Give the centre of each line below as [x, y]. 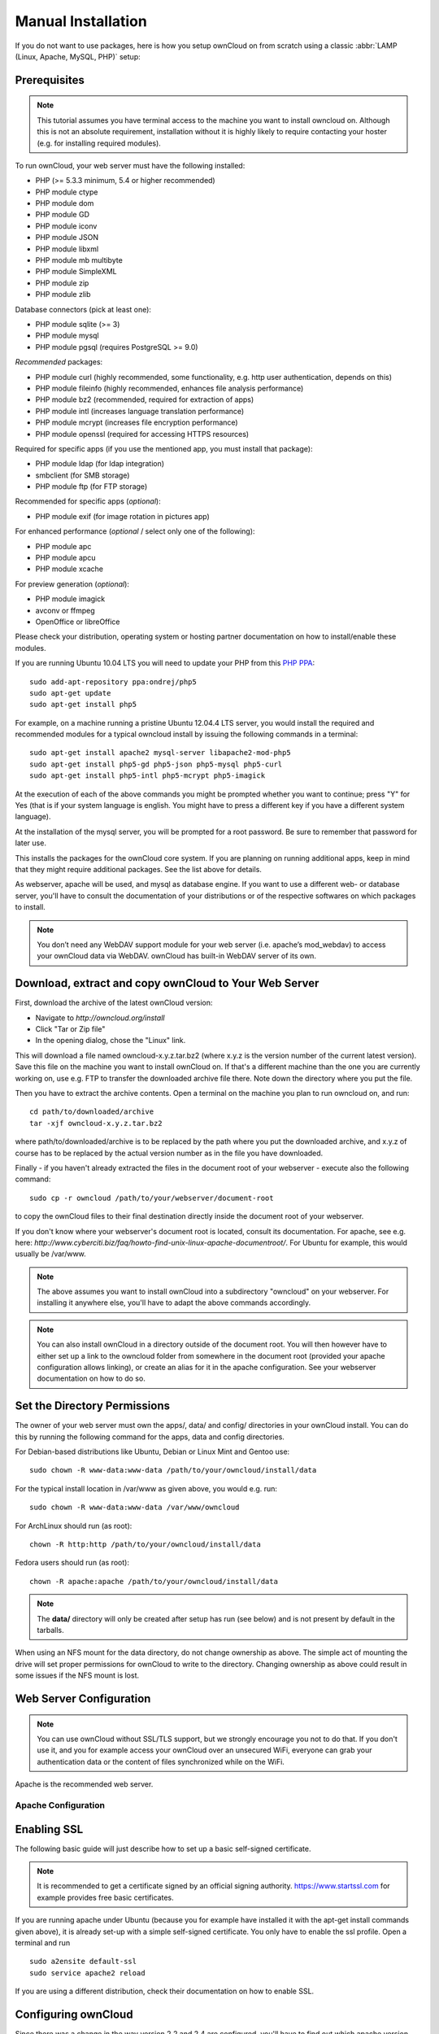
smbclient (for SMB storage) [83, 475]
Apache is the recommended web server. [84, 1784]
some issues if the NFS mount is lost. [77, 1675]
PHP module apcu [65, 558]
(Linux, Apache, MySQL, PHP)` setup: [78, 56]
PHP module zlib [63, 295]
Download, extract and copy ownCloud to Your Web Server [167, 983]
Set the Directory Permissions [93, 1406]
